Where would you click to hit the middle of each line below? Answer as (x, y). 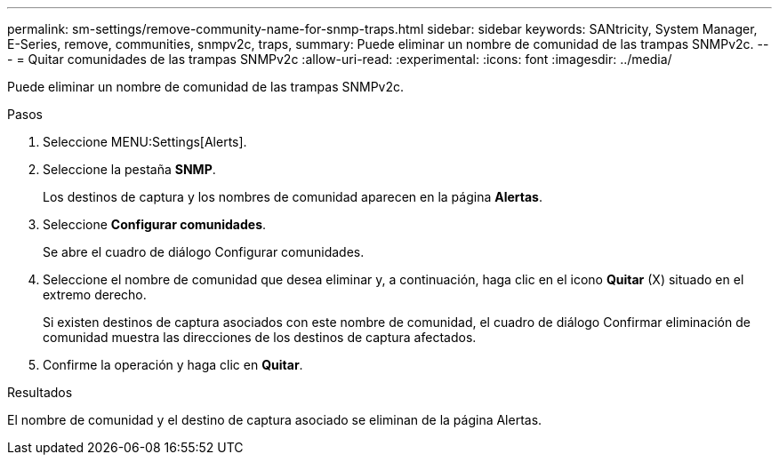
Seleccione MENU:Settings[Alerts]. (145, 142)
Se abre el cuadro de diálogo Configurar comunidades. (204, 252)
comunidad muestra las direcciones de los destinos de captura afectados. (260, 337)
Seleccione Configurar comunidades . (155, 224)
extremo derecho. (95, 295)
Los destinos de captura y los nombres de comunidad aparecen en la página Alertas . (293, 197)
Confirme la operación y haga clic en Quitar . (173, 365)
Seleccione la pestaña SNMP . (129, 169)
